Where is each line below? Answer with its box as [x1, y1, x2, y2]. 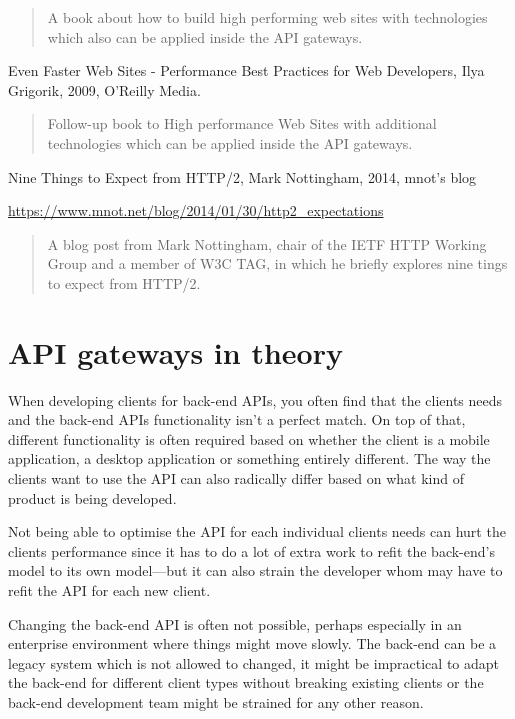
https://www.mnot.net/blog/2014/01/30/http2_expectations [8, 200, 384, 221]
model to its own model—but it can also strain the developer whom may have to [8, 560, 503, 581]
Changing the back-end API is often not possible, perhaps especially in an [8, 613, 462, 634]
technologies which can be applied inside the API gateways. [47, 132, 413, 153]
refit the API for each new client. [8, 580, 211, 600]
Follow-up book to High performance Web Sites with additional [47, 113, 437, 134]
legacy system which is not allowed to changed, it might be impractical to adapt [8, 652, 500, 673]
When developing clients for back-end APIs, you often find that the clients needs [8, 389, 503, 410]
